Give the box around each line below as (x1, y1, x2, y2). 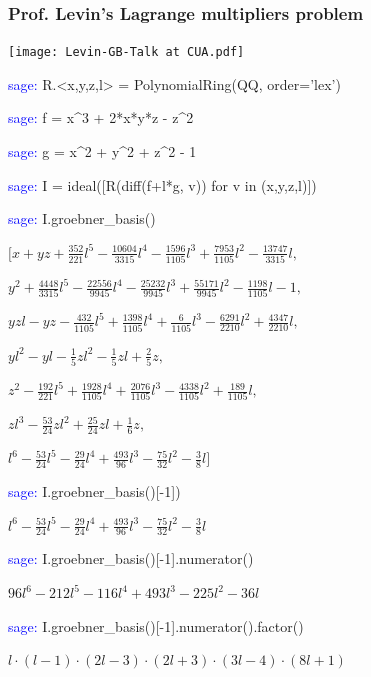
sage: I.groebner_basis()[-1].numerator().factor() (8, 615, 304, 636)
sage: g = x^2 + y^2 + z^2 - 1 (8, 141, 197, 162)
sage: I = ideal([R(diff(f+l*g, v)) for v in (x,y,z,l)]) (8, 174, 317, 195)
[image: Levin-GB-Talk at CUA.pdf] (8, 45, 245, 60)
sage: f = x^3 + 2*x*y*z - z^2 (8, 107, 194, 128)
